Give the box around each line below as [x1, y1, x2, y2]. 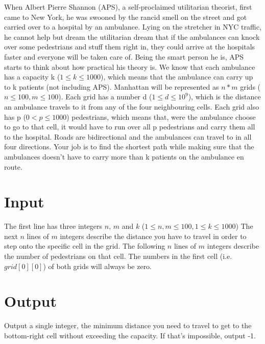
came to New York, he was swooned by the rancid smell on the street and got [4, 11, 247, 22]
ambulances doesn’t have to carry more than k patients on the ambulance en [4, 151, 244, 162]
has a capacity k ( [4, 71, 60, 82]
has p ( [4, 111, 26, 122]
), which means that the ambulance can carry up [100, 71, 253, 82]
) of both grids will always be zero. [43, 260, 152, 271]
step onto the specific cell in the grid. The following [4, 241, 165, 251]
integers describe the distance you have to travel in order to [60, 230, 247, 241]
